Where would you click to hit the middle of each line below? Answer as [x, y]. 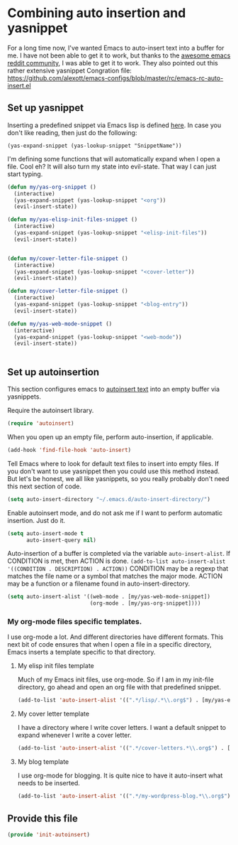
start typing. [25, 174]
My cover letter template [53, 714]
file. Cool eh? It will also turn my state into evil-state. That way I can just [112, 166]
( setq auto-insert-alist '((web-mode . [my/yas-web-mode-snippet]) [109, 597]
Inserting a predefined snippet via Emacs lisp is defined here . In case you [114, 125]
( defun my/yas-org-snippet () [52, 187]
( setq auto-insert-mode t [45, 533]
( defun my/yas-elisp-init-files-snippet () [73, 220]
